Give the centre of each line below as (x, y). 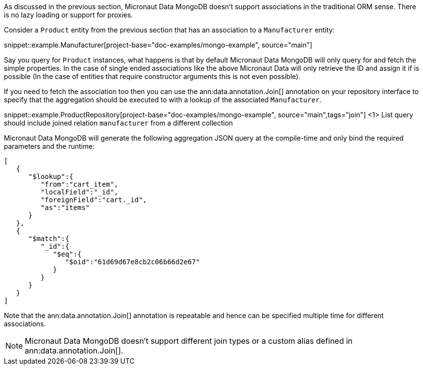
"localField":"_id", (79, 192)
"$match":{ (49, 239)
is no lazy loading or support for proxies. (69, 15)
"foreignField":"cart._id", (94, 200)
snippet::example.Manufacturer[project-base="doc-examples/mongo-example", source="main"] (158, 45)
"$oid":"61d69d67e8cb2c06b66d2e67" (133, 262)
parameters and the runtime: (49, 146)
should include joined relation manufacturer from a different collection (118, 123)
